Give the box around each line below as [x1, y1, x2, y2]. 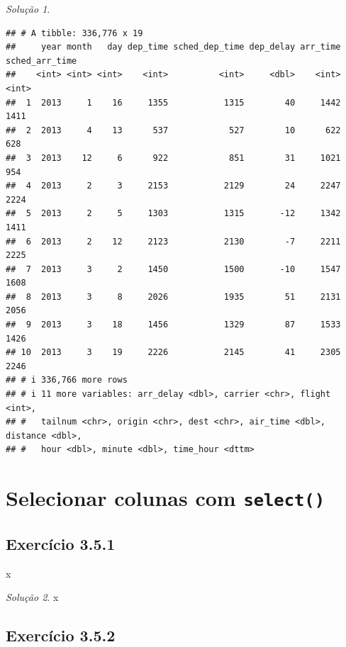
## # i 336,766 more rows [6, 375, 128, 386]
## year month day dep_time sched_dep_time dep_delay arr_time [6, 42, 341, 52]
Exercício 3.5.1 [6, 532, 116, 554]
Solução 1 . [6, 1, 50, 16]
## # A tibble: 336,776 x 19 [6, 28, 143, 38]
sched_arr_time [6, 55, 77, 66]
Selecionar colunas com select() [6, 483, 325, 512]
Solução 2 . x [6, 590, 59, 604]
